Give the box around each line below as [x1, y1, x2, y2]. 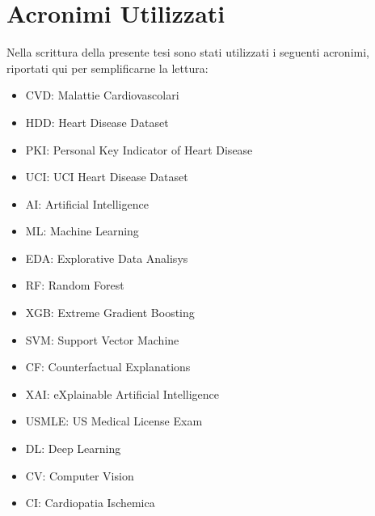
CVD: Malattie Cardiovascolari [25, 87, 179, 104]
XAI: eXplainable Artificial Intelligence [25, 385, 220, 402]
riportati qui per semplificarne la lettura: [6, 59, 209, 76]
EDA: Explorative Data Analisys [25, 249, 188, 266]
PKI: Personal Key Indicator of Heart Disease [25, 141, 253, 158]
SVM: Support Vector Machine [25, 331, 179, 348]
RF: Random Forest [25, 277, 124, 294]
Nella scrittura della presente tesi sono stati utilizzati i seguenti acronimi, [6, 44, 369, 61]
